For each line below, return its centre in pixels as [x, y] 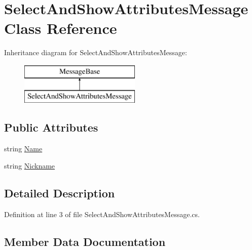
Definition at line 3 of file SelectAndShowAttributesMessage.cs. [102, 214]
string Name [23, 149]
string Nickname [30, 165]
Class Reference [61, 28]
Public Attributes [51, 127]
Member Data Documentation [85, 241]
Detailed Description [60, 193]
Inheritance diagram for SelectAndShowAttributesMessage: [96, 52]
